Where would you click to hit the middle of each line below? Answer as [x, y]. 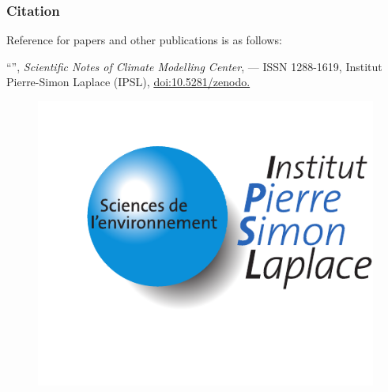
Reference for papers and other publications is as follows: [144, 40]
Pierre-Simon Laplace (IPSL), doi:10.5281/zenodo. [128, 82]
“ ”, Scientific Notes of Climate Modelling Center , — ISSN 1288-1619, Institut [194, 66]
